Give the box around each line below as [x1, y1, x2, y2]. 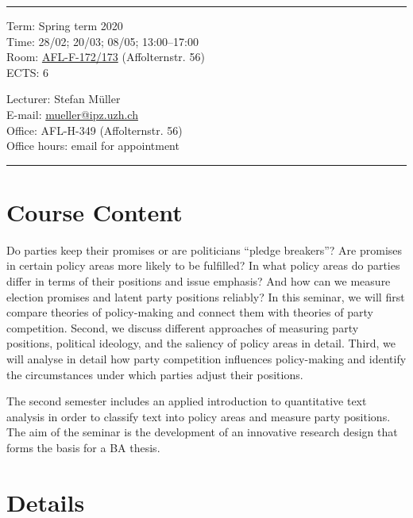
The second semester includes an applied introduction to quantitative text [6, 393, 367, 409]
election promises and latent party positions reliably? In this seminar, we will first [6, 288, 405, 305]
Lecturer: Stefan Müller [6, 90, 121, 107]
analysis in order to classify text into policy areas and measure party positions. [6, 408, 391, 424]
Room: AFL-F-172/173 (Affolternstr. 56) [6, 48, 205, 65]
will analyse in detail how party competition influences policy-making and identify [6, 351, 407, 367]
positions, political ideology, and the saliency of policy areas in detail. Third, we [6, 335, 396, 351]
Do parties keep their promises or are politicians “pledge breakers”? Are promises [6, 241, 403, 258]
